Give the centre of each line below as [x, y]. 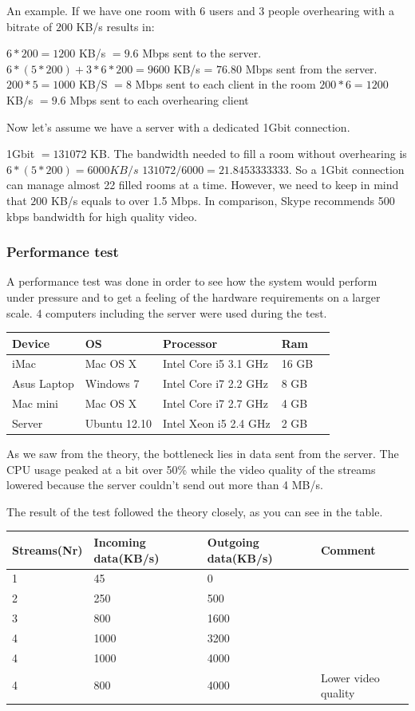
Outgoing [233, 541]
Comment [348, 549]
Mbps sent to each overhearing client [159, 99]
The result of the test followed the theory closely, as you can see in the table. [195, 511]
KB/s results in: [115, 26]
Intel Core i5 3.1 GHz [215, 363]
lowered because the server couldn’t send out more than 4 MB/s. [165, 485]
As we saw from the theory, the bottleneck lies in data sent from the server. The [203, 454]
